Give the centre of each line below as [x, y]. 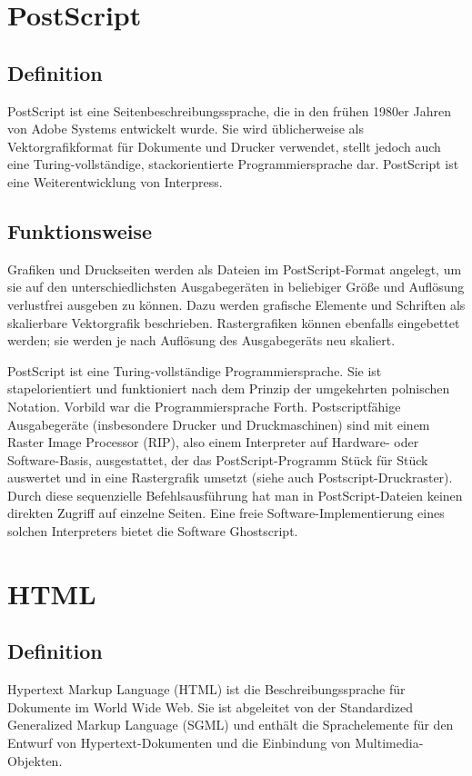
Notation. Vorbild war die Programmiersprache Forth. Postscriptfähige [204, 406]
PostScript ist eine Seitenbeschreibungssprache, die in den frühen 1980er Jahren [229, 110]
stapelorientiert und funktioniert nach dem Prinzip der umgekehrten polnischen [229, 388]
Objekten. [35, 760]
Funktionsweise [80, 230]
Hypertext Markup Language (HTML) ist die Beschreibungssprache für [206, 689]
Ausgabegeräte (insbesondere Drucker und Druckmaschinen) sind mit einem [219, 424]
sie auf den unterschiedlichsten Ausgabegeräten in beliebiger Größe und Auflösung [236, 287]
